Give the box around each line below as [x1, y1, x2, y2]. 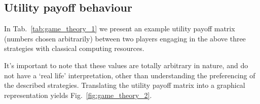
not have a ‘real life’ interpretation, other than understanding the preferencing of [4, 70, 255, 80]
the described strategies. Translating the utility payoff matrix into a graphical [4, 80, 245, 90]
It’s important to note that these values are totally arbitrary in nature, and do [4, 60, 248, 70]
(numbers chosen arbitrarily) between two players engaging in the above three [4, 33, 246, 43]
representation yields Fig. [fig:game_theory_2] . [4, 89, 152, 100]
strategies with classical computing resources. [4, 43, 144, 54]
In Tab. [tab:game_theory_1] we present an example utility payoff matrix [4, 23, 235, 34]
